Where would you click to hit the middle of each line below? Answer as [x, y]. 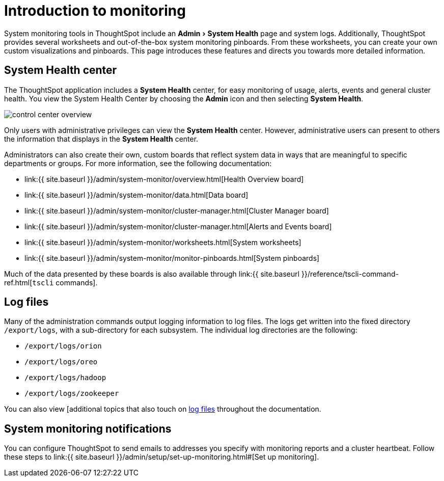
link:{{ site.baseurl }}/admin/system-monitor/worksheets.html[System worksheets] [163, 242]
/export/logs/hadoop [65, 378]
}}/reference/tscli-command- [350, 274]
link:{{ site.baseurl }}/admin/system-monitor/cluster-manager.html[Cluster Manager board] [177, 210]
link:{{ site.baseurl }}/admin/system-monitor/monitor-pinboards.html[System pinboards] [172, 258]
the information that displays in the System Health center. [101, 139]
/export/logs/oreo [61, 362]
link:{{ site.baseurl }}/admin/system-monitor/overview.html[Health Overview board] [164, 179]
